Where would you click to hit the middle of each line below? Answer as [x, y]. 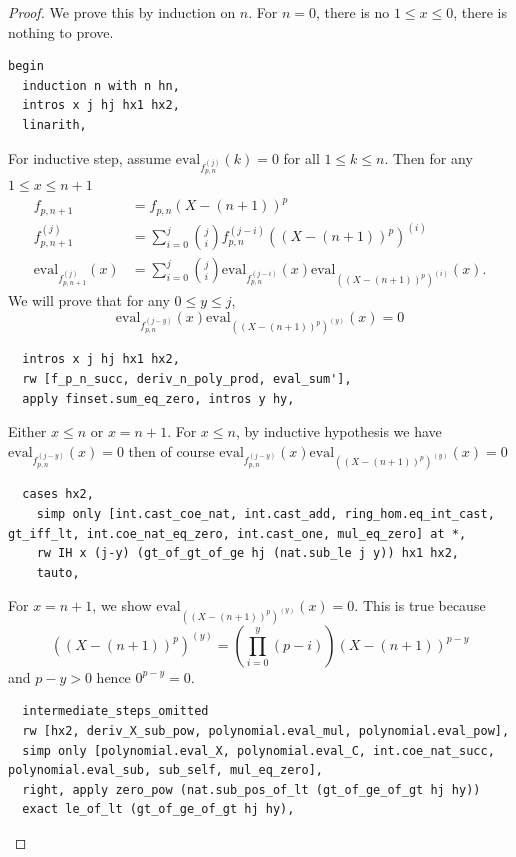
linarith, [54, 124]
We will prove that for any [89, 300]
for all [301, 157]
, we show [122, 605]
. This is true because [420, 605]
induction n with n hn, [101, 85]
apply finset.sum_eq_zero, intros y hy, [158, 398]
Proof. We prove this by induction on [122, 12]
